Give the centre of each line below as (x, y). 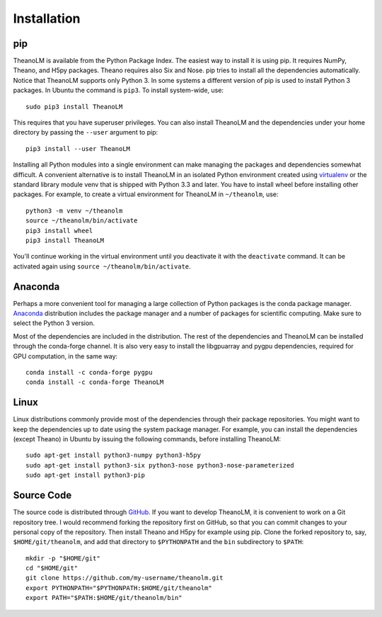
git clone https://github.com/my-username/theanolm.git (125, 578)
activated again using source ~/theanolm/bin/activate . (102, 266)
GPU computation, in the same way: (65, 356)
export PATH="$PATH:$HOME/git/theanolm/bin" (104, 598)
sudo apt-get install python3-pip (85, 475)
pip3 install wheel (59, 231)
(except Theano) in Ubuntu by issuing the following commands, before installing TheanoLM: (147, 439)
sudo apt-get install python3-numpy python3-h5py (114, 455)
